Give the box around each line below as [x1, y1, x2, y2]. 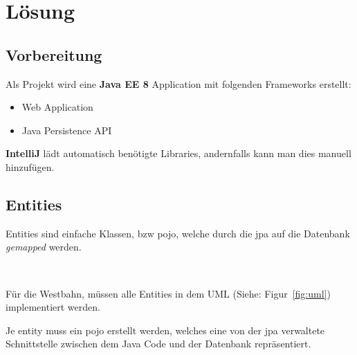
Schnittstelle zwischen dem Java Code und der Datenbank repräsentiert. [6, 336, 311, 351]
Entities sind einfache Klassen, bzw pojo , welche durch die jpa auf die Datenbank [6, 226, 350, 240]
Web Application [21, 100, 93, 114]
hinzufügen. [6, 159, 55, 174]
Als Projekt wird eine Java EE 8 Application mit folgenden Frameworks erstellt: [6, 76, 351, 91]
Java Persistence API [21, 122, 112, 137]
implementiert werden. [6, 300, 100, 314]
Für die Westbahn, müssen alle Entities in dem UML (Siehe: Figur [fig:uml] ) [6, 286, 331, 300]
